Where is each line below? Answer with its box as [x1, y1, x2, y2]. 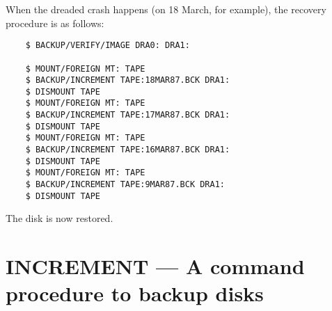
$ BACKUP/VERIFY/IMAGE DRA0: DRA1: [25, 40, 190, 51]
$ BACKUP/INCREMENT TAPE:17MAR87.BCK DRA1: [25, 110, 230, 120]
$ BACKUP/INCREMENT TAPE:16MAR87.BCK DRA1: [25, 145, 230, 155]
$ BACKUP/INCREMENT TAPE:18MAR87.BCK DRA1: [25, 75, 230, 86]
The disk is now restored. [6, 211, 113, 225]
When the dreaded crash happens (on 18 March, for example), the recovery [6, 2, 326, 16]
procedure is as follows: [6, 15, 104, 30]
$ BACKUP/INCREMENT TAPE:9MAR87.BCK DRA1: [25, 180, 225, 190]
